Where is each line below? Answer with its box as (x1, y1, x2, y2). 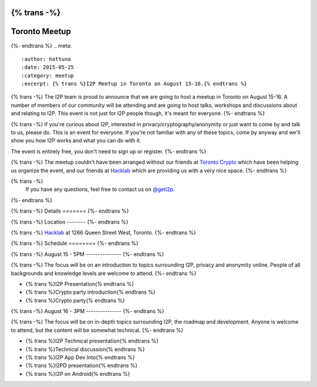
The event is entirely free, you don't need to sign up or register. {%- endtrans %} (11, 147, 207, 155)
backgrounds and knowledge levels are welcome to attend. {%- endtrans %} (11, 270, 197, 277)
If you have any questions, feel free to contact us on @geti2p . (25, 186, 175, 193)
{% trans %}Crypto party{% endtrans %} (25, 297, 126, 304)
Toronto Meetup (11, 26, 72, 36)
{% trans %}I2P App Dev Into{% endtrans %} (25, 354, 135, 361)
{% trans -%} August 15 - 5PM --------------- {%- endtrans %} (11, 250, 164, 258)
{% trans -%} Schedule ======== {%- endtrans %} (11, 240, 139, 247)
